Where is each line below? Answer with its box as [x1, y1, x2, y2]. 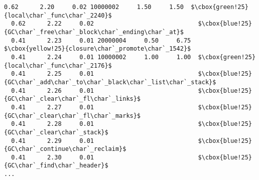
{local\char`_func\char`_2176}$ [4, 62, 112, 69]
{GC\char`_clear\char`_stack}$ [4, 128, 108, 136]
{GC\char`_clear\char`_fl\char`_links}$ [4, 95, 141, 103]
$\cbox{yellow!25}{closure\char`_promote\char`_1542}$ [4, 45, 191, 53]
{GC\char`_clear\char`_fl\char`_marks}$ [4, 112, 141, 119]
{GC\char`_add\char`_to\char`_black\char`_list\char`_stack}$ [4, 78, 216, 86]
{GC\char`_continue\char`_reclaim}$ [4, 145, 126, 153]
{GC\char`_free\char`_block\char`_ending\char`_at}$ [4, 28, 184, 36]
